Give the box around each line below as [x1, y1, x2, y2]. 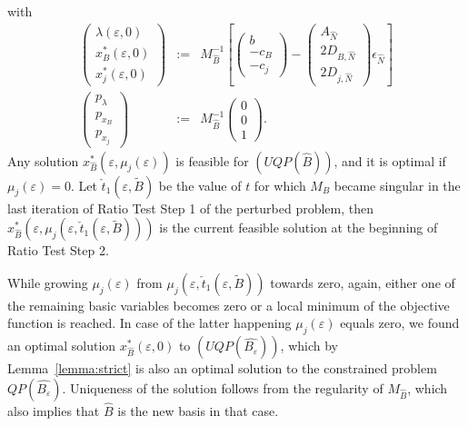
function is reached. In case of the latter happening [7, 313, 292, 332]
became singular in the [334, 175, 461, 194]
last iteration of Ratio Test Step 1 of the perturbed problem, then [7, 198, 374, 217]
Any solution [7, 151, 79, 170]
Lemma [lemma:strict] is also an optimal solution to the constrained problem [7, 359, 437, 378]
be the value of [158, 175, 242, 194]
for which [254, 175, 306, 194]
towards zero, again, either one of [270, 272, 455, 292]
